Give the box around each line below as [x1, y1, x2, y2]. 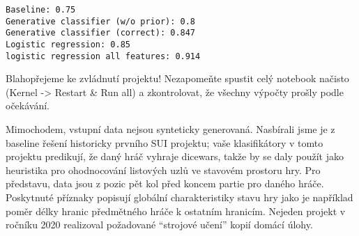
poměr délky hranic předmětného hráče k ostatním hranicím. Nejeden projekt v [6, 203, 346, 218]
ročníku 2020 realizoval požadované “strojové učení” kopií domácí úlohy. [6, 217, 313, 232]
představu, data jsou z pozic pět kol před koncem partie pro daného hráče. [6, 176, 324, 191]
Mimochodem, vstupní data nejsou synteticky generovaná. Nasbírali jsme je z [6, 122, 335, 136]
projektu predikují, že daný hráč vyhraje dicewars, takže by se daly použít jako [6, 149, 344, 164]
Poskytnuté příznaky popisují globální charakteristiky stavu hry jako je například [6, 190, 353, 205]
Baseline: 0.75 [6, 5, 76, 15]
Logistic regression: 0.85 [6, 39, 130, 49]
